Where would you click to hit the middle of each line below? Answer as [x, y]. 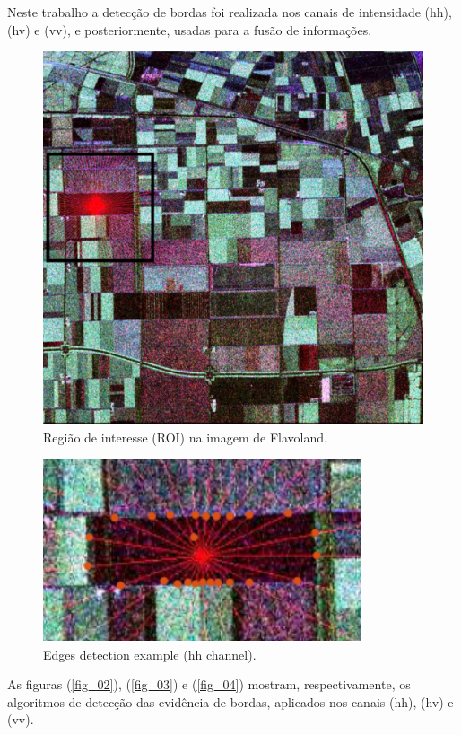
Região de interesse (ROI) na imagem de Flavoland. [185, 437]
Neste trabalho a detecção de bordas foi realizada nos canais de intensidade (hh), [230, 12]
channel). [231, 654]
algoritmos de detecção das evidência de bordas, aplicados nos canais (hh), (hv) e [230, 701]
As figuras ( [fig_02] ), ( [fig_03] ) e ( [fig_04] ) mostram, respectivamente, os [209, 684]
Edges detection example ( [116, 654]
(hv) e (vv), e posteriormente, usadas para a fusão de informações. [190, 29]
